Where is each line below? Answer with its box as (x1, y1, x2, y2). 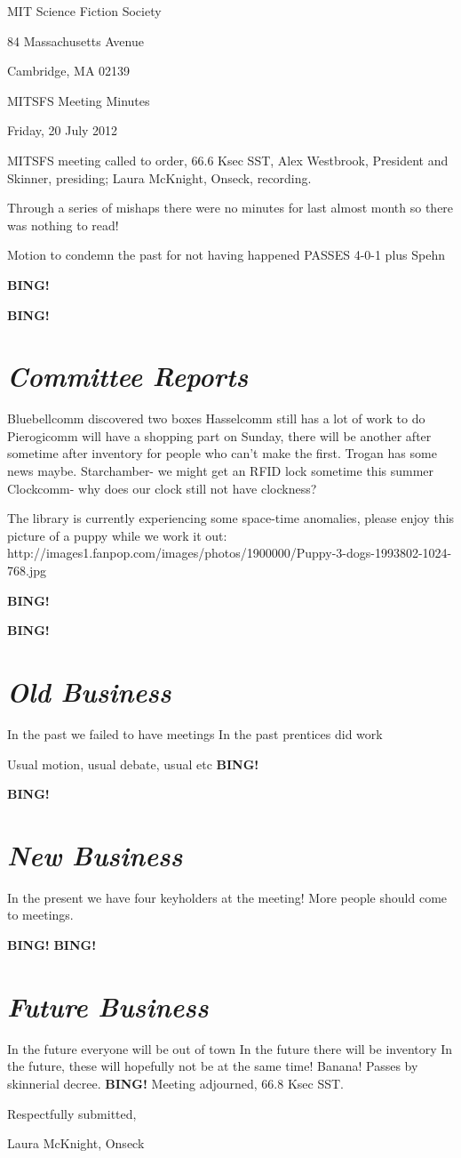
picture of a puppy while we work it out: (7, 526, 227, 544)
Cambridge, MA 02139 (7, 61, 131, 80)
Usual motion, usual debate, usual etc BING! (7, 754, 259, 773)
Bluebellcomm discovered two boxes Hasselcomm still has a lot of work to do (7, 409, 425, 428)
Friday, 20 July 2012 (7, 121, 118, 140)
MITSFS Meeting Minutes (7, 91, 150, 109)
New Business (7, 836, 183, 873)
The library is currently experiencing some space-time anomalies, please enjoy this (7, 509, 455, 527)
